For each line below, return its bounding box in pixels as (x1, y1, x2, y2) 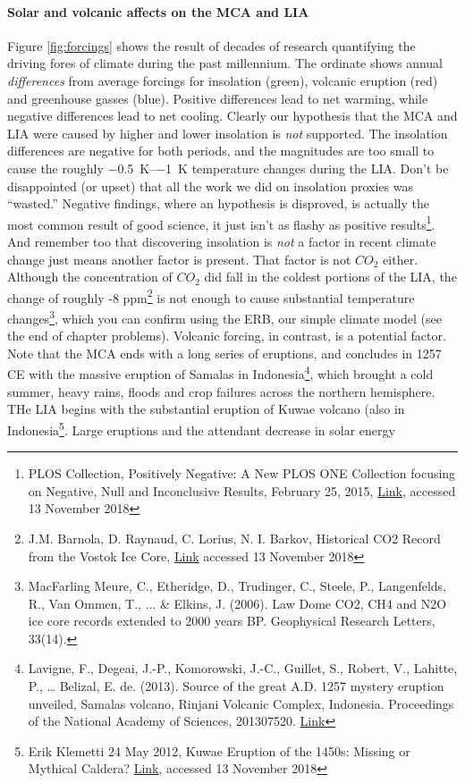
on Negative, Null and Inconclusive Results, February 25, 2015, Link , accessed (28, 481, 456, 500)
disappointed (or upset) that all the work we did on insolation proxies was (7, 176, 413, 195)
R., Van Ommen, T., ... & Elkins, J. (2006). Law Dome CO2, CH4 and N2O (28, 594, 447, 612)
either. (383, 249, 418, 268)
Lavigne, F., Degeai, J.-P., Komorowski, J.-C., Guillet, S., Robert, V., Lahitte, (28, 659, 458, 678)
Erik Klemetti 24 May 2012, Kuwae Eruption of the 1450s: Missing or (28, 741, 410, 760)
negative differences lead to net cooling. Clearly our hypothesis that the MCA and (7, 106, 458, 125)
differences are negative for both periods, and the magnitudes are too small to (7, 141, 435, 160)
